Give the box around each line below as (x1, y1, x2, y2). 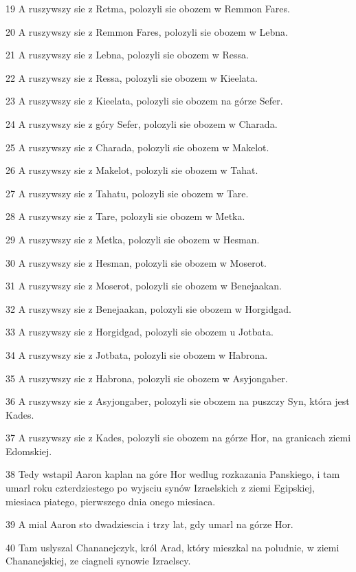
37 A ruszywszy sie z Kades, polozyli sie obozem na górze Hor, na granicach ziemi (5, 430, 351, 445)
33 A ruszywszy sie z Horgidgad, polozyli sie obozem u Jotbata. (5, 324, 274, 339)
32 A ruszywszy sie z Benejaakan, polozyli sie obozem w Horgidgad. (5, 301, 291, 316)
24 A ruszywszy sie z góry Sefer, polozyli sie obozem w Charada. (5, 116, 278, 131)
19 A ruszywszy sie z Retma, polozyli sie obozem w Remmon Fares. (5, 1, 290, 15)
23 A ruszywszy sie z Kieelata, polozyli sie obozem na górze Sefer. (5, 93, 283, 108)
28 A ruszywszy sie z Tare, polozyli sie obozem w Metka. (5, 209, 245, 223)
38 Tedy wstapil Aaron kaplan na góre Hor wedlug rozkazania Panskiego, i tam (5, 467, 340, 481)
